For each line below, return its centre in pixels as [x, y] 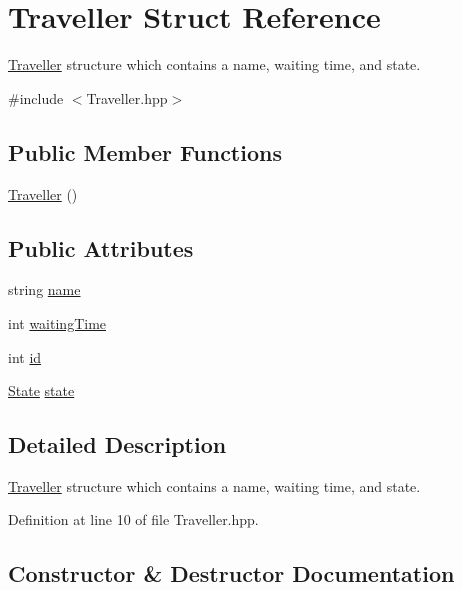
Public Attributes [101, 247]
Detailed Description [117, 444]
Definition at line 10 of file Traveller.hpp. [133, 519]
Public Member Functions [145, 151]
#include [36, 97]
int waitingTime [57, 322]
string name [44, 289]
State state [41, 390]
